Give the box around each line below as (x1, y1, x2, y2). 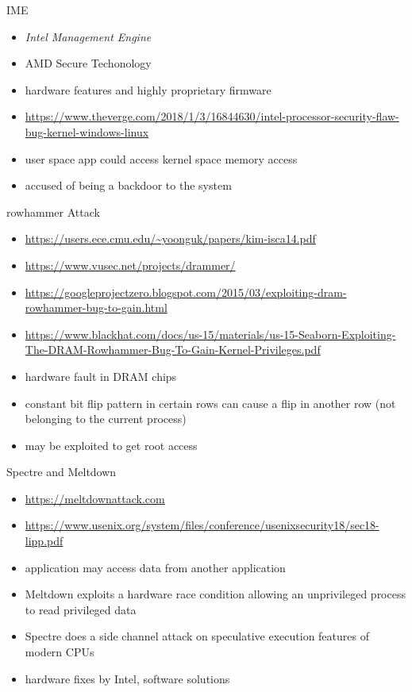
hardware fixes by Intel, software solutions (25, 670, 230, 686)
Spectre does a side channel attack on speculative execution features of (25, 628, 369, 644)
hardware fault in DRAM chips (25, 367, 177, 384)
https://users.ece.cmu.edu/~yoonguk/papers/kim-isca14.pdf (25, 230, 316, 247)
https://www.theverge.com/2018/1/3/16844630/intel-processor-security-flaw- (25, 108, 399, 125)
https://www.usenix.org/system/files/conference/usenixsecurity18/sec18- (25, 517, 379, 533)
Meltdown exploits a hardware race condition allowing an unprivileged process (25, 586, 406, 602)
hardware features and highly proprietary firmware (25, 81, 271, 98)
